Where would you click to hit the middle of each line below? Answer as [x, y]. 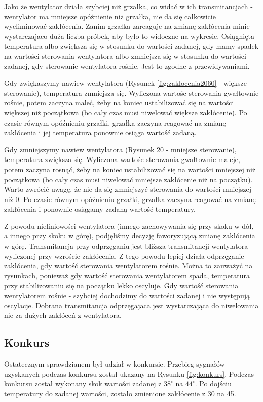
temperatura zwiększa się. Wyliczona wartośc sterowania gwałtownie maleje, [122, 159]
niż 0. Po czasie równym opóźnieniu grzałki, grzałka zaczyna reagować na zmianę [130, 199]
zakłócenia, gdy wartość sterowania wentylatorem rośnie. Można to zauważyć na [128, 266]
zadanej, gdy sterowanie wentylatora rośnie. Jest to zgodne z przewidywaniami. [127, 66]
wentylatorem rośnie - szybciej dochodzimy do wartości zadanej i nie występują [127, 295]
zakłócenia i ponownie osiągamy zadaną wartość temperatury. [100, 209]
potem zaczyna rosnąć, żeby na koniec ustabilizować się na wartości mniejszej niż [130, 169]
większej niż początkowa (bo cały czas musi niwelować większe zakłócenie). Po [126, 112]
